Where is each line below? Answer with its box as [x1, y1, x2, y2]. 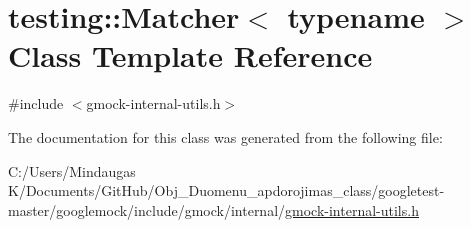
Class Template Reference [8, 35, 373, 76]
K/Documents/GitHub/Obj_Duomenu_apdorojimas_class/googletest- [8, 180, 445, 201]
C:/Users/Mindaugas [8, 160, 136, 181]
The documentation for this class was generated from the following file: [8, 126, 443, 147]
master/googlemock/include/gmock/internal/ [8, 199, 286, 220]
